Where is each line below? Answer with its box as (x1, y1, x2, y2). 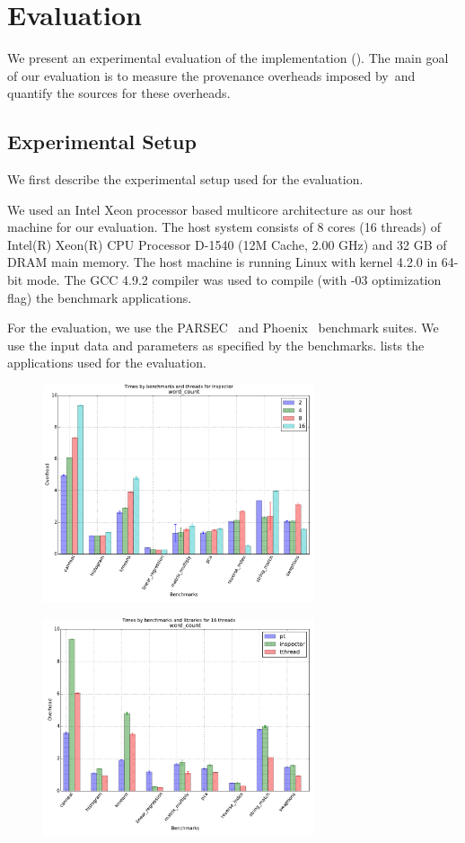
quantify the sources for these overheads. (7, 84, 231, 102)
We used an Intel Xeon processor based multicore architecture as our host (7, 200, 413, 218)
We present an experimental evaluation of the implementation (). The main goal (7, 49, 449, 67)
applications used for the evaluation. (7, 353, 206, 372)
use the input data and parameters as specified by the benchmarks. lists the (7, 335, 425, 354)
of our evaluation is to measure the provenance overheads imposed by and (7, 66, 416, 84)
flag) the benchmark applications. (7, 288, 192, 306)
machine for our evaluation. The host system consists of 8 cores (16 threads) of (7, 217, 441, 236)
